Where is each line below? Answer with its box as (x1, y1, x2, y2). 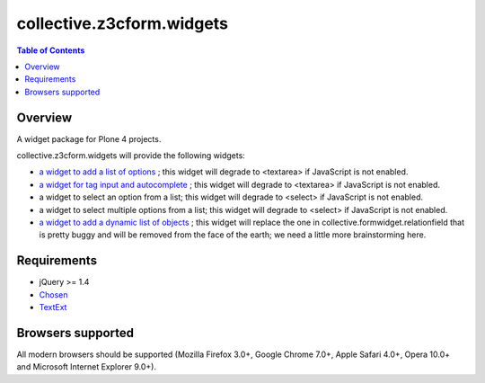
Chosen (39, 289, 68, 300)
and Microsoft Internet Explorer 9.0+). (16, 361, 157, 372)
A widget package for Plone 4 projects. (16, 133, 162, 144)
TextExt (39, 302, 67, 313)
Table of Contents (16, 45, 85, 56)
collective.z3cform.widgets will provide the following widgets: (16, 150, 246, 161)
